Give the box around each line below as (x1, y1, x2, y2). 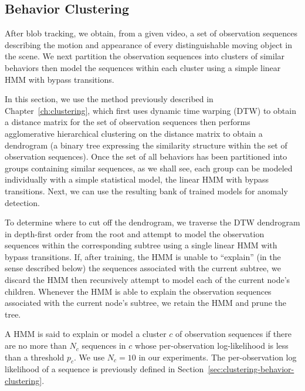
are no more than (5, 339, 67, 352)
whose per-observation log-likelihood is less (135, 339, 289, 352)
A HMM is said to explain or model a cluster (5, 328, 167, 340)
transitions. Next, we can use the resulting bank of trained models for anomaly (5, 184, 288, 197)
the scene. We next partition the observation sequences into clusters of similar (5, 50, 285, 62)
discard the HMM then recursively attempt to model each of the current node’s (5, 274, 290, 286)
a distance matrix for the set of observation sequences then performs (5, 116, 250, 128)
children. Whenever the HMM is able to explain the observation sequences (5, 285, 272, 297)
